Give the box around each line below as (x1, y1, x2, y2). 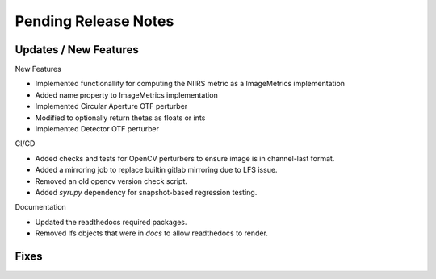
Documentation (15, 202, 66, 212)
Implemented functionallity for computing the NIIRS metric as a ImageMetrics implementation (35, 79, 346, 89)
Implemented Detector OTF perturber (35, 124, 159, 134)
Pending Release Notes (15, 12, 174, 30)
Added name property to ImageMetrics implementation (35, 90, 218, 100)
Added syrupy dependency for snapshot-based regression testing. (35, 187, 258, 197)
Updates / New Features (15, 43, 139, 56)
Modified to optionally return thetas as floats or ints (35, 113, 206, 123)
